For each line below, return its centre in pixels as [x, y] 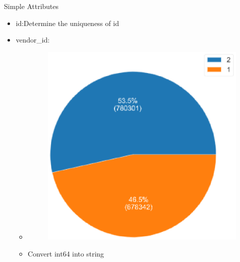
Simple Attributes [31, 6]
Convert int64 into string [66, 253]
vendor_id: [33, 40]
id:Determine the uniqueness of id [67, 23]
